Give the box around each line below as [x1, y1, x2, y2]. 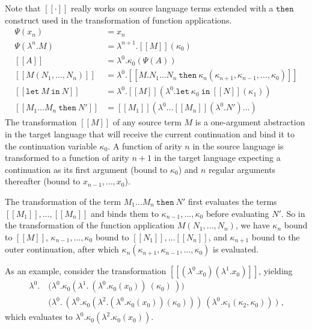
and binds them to [91, 207, 159, 219]
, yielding [258, 265, 293, 277]
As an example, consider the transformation [5, 265, 167, 277]
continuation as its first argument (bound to [5, 163, 168, 175]
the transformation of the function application [5, 219, 175, 231]
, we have [235, 219, 270, 231]
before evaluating [206, 207, 269, 219]
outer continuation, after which [5, 243, 119, 255]
